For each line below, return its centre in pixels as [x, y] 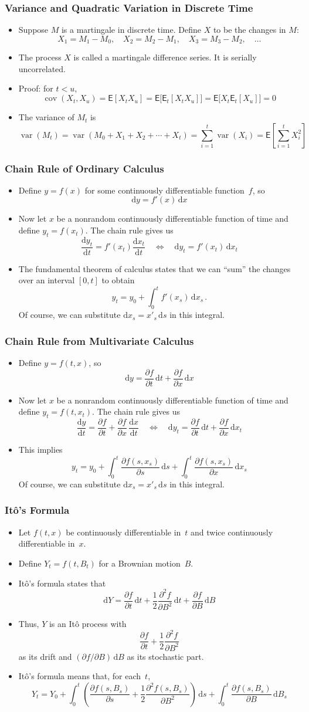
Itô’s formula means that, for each [80, 676]
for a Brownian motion [140, 563]
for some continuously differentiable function [164, 190]
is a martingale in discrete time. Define [131, 30]
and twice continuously [232, 532]
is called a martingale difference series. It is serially [165, 57]
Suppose [33, 30]
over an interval [47, 280]
